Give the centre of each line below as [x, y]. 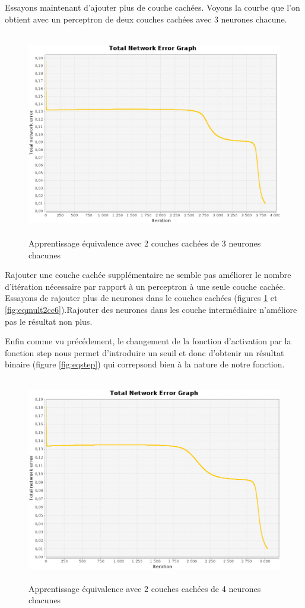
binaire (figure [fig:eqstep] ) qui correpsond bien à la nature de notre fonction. [145, 364]
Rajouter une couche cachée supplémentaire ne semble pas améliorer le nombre [148, 275]
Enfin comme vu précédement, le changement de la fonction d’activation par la [148, 341]
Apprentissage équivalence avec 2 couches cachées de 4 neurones [145, 588]
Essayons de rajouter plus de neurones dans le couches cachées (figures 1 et [141, 298]
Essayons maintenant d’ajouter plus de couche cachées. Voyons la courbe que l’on [152, 7]
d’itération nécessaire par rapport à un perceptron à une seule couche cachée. [145, 286]
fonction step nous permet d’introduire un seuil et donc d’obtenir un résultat [144, 352]
